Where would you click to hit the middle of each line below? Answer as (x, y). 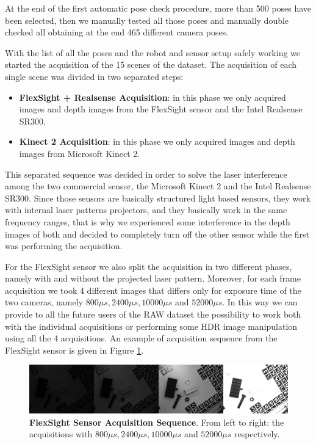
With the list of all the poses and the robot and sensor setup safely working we (153, 52)
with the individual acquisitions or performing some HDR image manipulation (151, 326)
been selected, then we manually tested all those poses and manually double (147, 20)
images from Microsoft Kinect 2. (80, 153)
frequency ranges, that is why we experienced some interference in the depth (148, 221)
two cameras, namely (44, 302)
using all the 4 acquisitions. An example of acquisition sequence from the (141, 338)
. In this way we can (260, 302)
